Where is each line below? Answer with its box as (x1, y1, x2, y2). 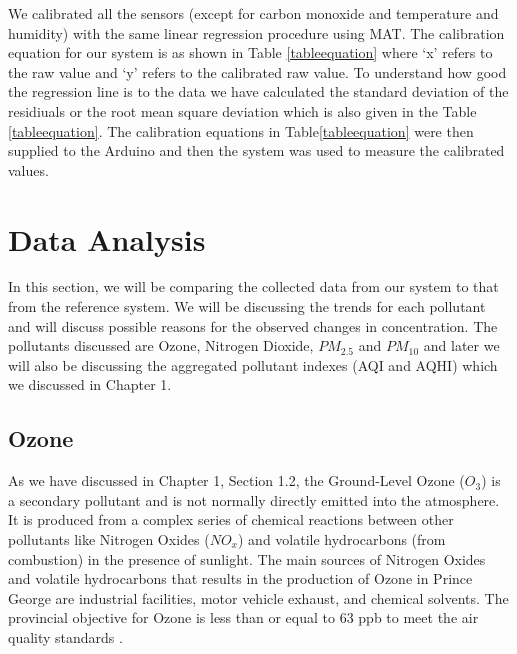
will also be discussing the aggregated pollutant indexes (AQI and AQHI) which (8, 354, 498, 375)
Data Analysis (8, 218, 206, 259)
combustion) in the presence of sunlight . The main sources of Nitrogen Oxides (8, 548, 486, 569)
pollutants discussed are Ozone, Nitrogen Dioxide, (8, 335, 314, 356)
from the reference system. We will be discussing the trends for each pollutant (8, 296, 486, 317)
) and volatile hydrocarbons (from (237, 529, 446, 550)
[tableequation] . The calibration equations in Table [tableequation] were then (8, 120, 474, 141)
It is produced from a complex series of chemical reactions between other (8, 509, 454, 530)
